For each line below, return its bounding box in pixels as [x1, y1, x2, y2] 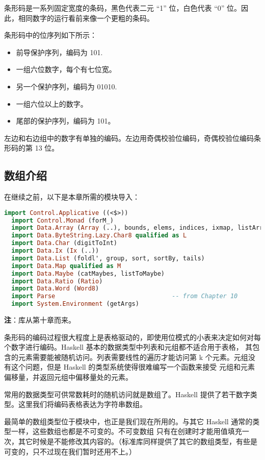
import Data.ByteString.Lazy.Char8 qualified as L [11, 232, 187, 239]
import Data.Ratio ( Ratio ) [11, 277, 103, 285]
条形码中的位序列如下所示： [4, 30, 97, 40]
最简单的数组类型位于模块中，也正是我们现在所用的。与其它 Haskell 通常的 [4, 416, 253, 426]
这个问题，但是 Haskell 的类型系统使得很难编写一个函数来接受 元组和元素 [11, 361, 255, 372]
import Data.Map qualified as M [11, 262, 121, 270]
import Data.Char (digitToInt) [11, 239, 117, 247]
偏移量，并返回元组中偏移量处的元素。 [4, 372, 132, 382]
